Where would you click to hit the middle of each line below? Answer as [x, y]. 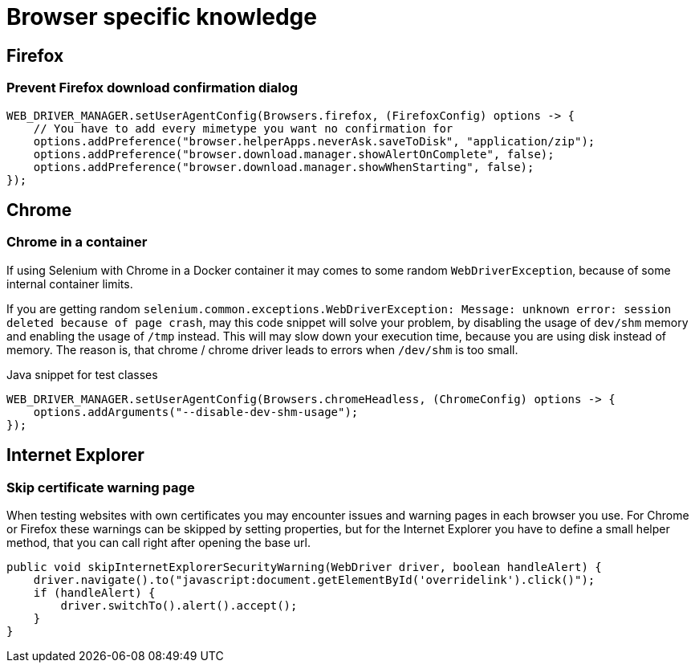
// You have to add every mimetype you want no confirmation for [243, 128]
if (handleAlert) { [94, 592]
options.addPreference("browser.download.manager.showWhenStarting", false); [284, 167]
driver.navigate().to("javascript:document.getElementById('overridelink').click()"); [314, 579]
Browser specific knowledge [162, 17]
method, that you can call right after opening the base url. [159, 542]
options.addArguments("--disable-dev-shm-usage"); [196, 412]
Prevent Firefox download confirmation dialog [152, 88]
